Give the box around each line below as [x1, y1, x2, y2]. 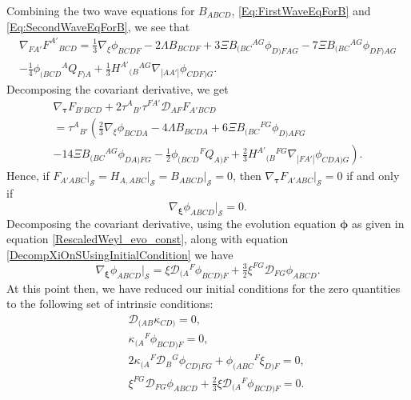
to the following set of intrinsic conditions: [6, 295, 213, 312]
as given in [352, 214, 405, 231]
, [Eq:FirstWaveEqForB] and [231, 2, 371, 18]
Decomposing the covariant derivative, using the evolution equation [6, 214, 337, 231]
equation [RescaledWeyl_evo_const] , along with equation [6, 230, 289, 247]
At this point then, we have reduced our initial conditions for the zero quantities [6, 279, 401, 296]
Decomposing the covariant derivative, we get [6, 80, 229, 97]
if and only [346, 167, 400, 184]
